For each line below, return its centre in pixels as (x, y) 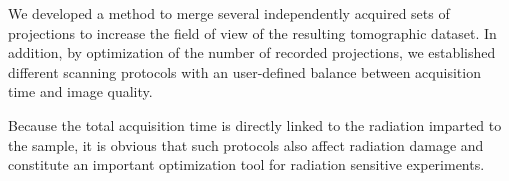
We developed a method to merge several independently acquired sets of (229, 13)
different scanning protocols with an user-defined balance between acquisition (244, 71)
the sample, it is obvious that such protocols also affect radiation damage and (246, 144)
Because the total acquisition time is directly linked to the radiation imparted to (255, 124)
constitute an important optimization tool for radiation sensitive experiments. (246, 164)
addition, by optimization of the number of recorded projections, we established (252, 52)
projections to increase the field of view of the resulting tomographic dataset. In (252, 32)
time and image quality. (80, 91)
